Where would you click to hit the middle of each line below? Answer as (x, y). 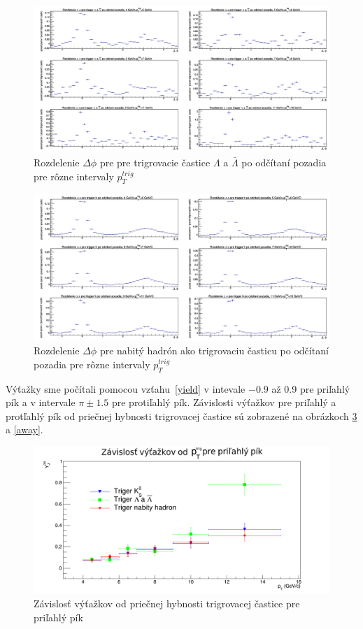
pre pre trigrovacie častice (155, 162)
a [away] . (24, 429)
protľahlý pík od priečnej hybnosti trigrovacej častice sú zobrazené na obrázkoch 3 (181, 415)
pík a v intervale (41, 402)
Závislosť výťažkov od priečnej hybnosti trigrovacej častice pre (167, 603)
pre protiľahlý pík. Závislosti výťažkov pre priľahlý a (224, 402)
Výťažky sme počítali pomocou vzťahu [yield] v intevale (126, 388)
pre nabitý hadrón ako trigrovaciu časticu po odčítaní (214, 350)
